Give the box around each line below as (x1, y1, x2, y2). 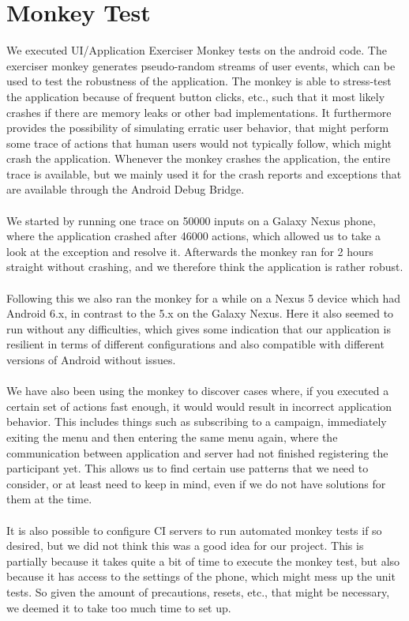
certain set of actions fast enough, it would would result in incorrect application (6, 397, 392, 414)
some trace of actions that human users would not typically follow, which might (6, 134, 392, 151)
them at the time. (6, 491, 92, 507)
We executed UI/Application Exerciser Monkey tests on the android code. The (6, 42, 387, 58)
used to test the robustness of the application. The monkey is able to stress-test (6, 73, 392, 89)
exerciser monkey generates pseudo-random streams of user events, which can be (6, 57, 396, 73)
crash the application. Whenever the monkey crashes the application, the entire (6, 150, 391, 167)
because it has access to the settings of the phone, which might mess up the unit (6, 568, 396, 585)
